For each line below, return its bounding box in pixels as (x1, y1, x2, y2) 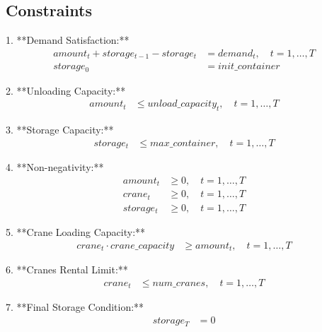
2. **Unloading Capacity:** (6, 83, 126, 97)
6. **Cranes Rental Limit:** (6, 262, 128, 277)
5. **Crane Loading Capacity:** (6, 225, 146, 239)
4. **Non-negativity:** (6, 160, 104, 174)
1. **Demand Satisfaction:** (6, 32, 130, 47)
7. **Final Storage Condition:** (6, 300, 144, 314)
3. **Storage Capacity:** (6, 122, 114, 137)
